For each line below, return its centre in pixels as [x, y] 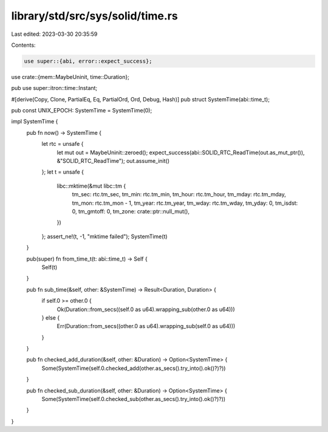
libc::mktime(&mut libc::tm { [91, 186]
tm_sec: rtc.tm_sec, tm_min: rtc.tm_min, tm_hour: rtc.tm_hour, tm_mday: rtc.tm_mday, [179, 194]
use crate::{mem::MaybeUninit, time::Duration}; [70, 77]
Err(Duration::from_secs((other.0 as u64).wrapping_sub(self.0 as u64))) [146, 326]
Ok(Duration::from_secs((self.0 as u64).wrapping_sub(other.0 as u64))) [146, 309]
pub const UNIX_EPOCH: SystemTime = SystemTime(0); [82, 111]
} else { [51, 317]
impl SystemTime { [35, 122]
